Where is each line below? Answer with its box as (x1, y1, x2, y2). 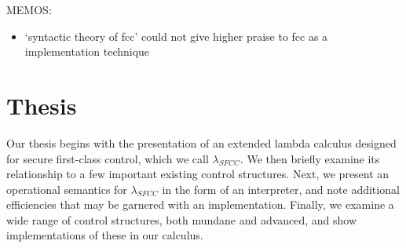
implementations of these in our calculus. (6, 227, 203, 243)
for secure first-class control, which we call (6, 150, 209, 166)
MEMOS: (6, 2, 52, 17)
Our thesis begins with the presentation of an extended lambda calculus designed (6, 134, 397, 151)
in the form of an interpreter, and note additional (162, 181, 400, 197)
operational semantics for (6, 181, 127, 197)
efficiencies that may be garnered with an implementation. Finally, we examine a (6, 196, 394, 213)
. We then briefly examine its (240, 150, 380, 166)
